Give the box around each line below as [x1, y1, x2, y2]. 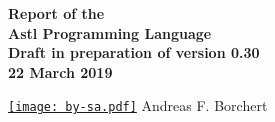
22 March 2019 [8, 61, 113, 82]
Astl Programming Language [8, 22, 212, 43]
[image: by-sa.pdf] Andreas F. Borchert [8, 95, 268, 116]
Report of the [8, 3, 105, 23]
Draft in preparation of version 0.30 [8, 42, 260, 63]
